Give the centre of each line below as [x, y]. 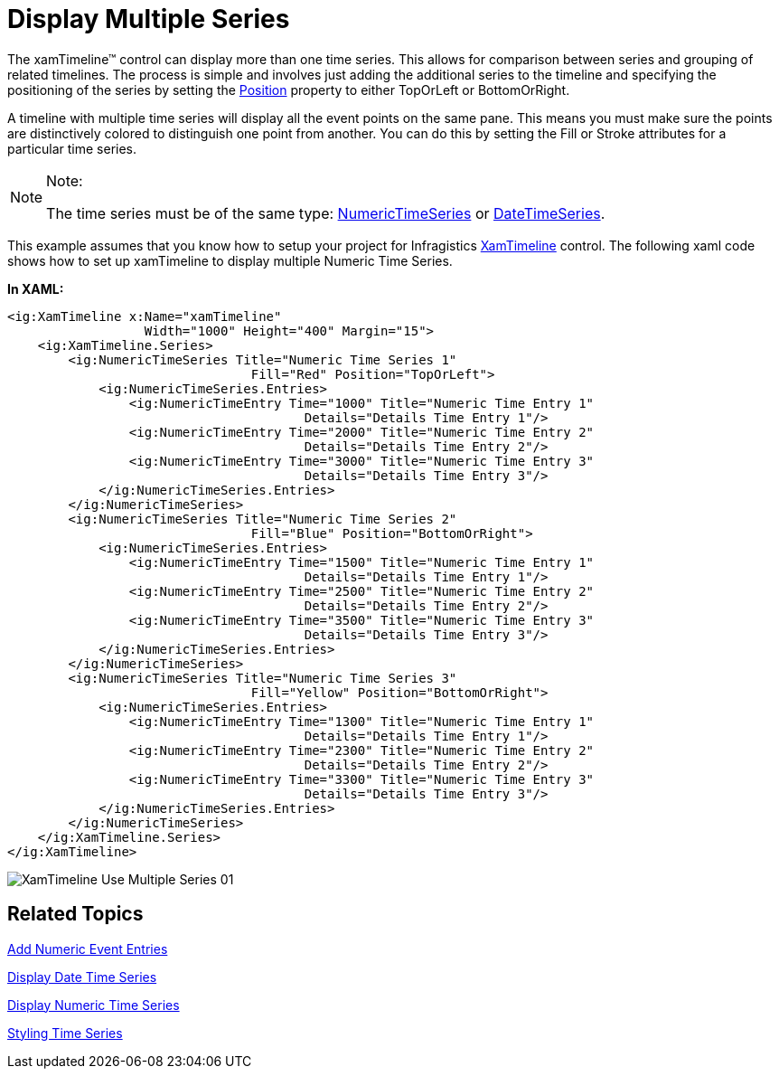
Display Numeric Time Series [94, 1005]
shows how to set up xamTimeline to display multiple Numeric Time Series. [230, 260]
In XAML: [36, 288]
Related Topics [75, 914]
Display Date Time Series [82, 977]
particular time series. [72, 148]
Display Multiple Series [149, 19]
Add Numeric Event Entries [88, 949]
